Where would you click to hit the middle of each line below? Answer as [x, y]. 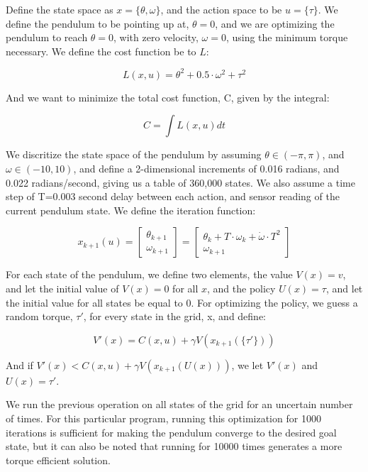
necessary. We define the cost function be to [101, 51]
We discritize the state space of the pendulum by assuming [134, 154]
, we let [247, 364]
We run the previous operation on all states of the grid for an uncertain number [179, 404]
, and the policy [241, 289]
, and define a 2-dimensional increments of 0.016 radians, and [206, 169]
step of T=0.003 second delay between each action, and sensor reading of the [173, 196]
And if [19, 364]
